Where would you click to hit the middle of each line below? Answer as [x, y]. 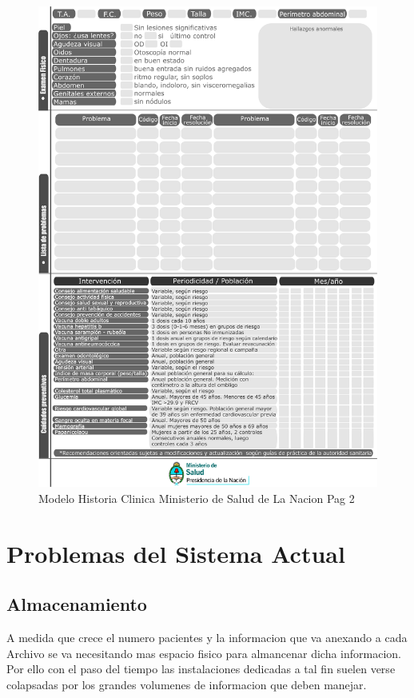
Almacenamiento [77, 604]
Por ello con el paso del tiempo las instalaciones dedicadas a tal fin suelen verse [201, 669]
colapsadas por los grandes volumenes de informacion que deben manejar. [187, 684]
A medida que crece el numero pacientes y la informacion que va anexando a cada [207, 638]
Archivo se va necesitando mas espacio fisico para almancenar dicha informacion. [204, 653]
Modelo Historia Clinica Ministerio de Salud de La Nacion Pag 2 [197, 498]
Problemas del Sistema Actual [176, 553]
